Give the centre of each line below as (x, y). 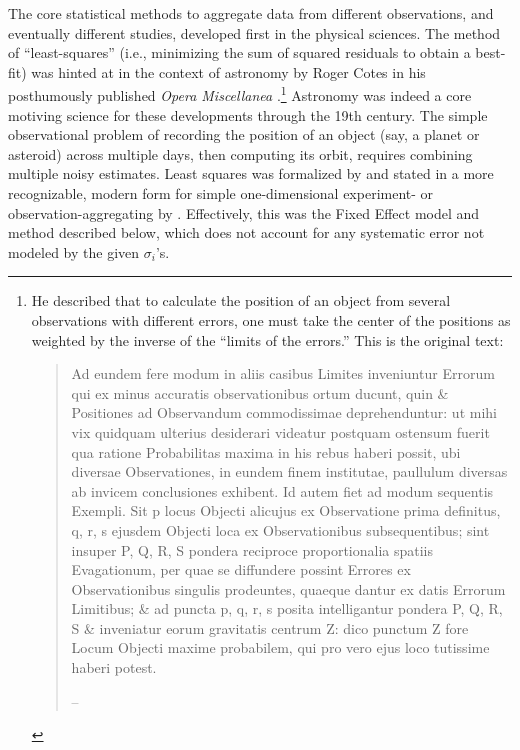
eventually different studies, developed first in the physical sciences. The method (254, 32)
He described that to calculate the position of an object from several (241, 300)
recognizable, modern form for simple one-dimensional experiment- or (221, 193)
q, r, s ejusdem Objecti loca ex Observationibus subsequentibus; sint (280, 529)
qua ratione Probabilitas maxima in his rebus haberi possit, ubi (266, 451)
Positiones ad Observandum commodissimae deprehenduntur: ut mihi (284, 412)
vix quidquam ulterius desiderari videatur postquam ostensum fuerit (280, 431)
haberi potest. (114, 667)
